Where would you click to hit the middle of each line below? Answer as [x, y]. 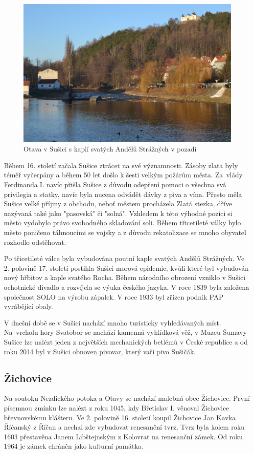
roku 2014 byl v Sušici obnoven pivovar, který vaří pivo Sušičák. [100, 351]
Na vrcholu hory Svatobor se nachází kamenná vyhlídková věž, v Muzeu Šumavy [126, 332]
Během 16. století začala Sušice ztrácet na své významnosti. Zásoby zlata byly [121, 165]
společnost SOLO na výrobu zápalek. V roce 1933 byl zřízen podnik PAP [114, 296]
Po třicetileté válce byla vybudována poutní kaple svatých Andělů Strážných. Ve [124, 258]
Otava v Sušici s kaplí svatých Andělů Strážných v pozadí [110, 149]
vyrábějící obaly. [29, 306]
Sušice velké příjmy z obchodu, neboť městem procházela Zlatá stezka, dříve [118, 204]
